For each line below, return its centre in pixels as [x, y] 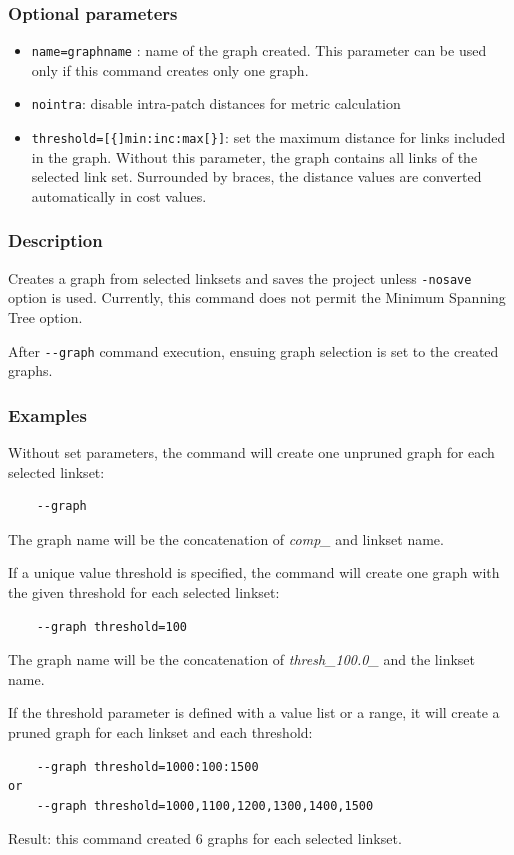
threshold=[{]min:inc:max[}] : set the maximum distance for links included [268, 137]
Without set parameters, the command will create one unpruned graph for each [251, 452]
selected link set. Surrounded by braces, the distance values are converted [256, 176]
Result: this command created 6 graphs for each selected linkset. [205, 838]
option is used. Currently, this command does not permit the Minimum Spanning [257, 297]
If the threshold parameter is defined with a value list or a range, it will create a [254, 712]
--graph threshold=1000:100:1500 [147, 766]
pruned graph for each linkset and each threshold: [160, 732]
